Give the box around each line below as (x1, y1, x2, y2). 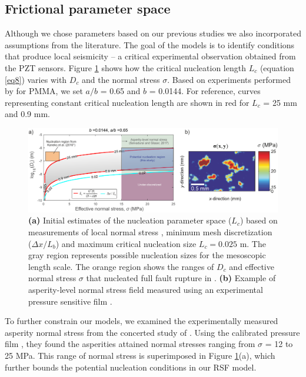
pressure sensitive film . (28, 295, 112, 307)
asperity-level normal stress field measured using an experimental (28, 283, 263, 295)
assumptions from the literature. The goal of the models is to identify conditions (5, 38, 295, 51)
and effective (229, 260, 274, 272)
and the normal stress (82, 73, 160, 85)
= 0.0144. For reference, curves (149, 85, 261, 97)
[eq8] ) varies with (5, 73, 67, 85)
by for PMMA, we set (5, 85, 83, 97)
